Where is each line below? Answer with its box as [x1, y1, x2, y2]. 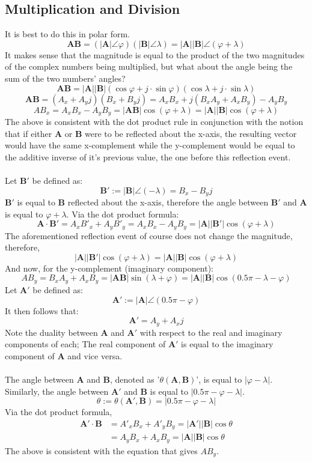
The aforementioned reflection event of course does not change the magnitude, [5, 229, 293, 242]
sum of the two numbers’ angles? [5, 71, 126, 84]
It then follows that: [5, 304, 79, 317]
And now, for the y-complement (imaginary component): [5, 261, 213, 274]
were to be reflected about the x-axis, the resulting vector [84, 127, 297, 139]
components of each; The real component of [5, 338, 166, 350]
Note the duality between [5, 326, 98, 338]
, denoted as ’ [109, 372, 160, 385]
